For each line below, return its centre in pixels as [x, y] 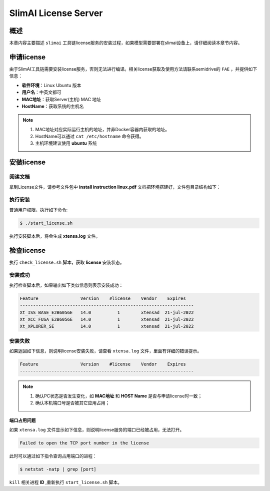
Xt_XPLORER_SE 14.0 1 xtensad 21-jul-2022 [107, 326]
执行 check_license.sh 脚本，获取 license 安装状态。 [67, 262]
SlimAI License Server [56, 13]
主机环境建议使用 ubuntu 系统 [66, 143]
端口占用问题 [22, 420]
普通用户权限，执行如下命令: [38, 210]
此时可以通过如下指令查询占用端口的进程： [53, 456]
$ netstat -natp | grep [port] [58, 469]
